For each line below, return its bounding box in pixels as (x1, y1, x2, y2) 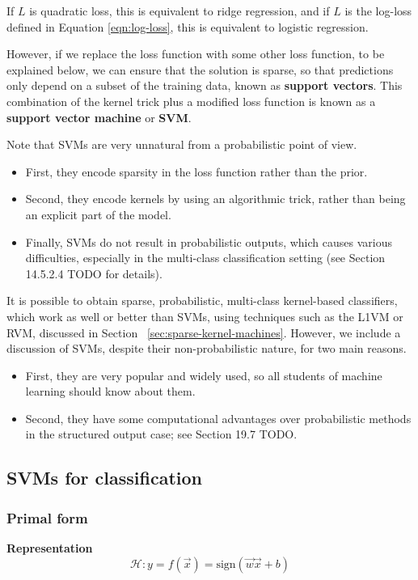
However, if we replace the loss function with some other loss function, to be (6, 45, 385, 62)
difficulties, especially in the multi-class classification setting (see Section (25, 249, 386, 266)
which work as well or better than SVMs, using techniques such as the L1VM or (6, 307, 403, 324)
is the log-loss (344, 2, 412, 19)
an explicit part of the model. (25, 205, 171, 222)
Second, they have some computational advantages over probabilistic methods (25, 409, 412, 426)
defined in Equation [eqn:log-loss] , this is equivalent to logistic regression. (6, 18, 369, 35)
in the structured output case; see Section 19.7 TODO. (25, 425, 298, 442)
